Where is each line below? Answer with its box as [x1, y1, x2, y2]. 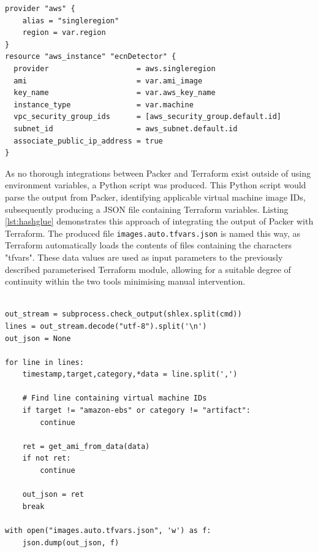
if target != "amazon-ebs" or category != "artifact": [22, 406, 251, 415]
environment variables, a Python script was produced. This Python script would [5, 178, 306, 191]
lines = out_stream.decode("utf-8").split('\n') [5, 321, 207, 331]
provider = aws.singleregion [13, 64, 216, 73]
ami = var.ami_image [13, 76, 203, 85]
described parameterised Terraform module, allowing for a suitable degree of [5, 263, 291, 275]
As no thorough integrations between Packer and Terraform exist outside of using [5, 166, 311, 179]
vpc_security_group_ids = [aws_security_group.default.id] [13, 112, 282, 121]
